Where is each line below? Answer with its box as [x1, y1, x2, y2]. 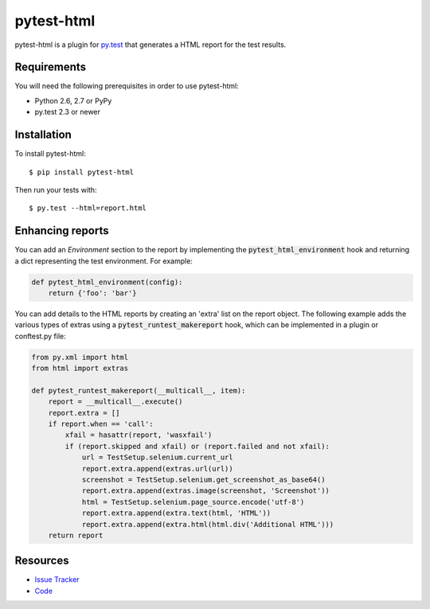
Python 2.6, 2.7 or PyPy [34, 96, 112, 105]
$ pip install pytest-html [29, 167, 135, 177]
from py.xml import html [31, 353, 129, 361]
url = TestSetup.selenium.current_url [81, 453, 234, 462]
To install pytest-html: [14, 149, 87, 158]
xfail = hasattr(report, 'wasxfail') [64, 431, 213, 439]
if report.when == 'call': [48, 420, 154, 429]
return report [48, 530, 104, 540]
